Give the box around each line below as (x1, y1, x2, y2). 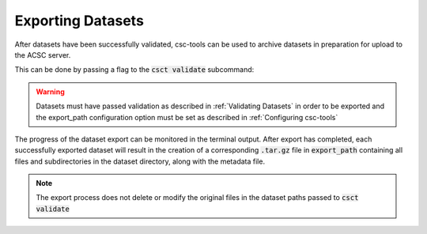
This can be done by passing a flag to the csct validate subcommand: (14, 65, 255, 74)
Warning (36, 87, 65, 96)
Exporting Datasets (14, 12, 144, 29)
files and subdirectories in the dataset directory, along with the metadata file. (14, 157, 265, 166)
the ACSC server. (14, 50, 71, 59)
